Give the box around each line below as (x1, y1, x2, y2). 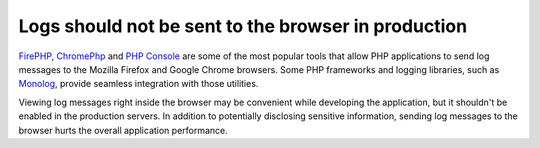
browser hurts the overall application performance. (18, 124, 229, 136)
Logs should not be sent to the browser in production (18, 15, 468, 37)
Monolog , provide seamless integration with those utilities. (18, 78, 259, 90)
